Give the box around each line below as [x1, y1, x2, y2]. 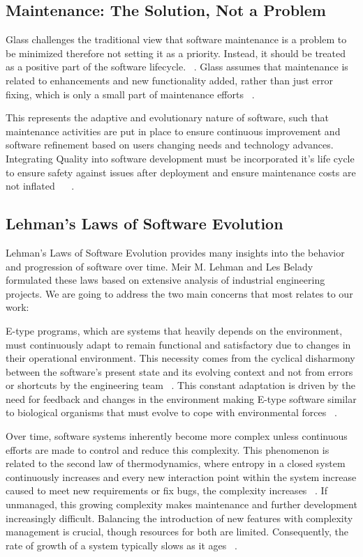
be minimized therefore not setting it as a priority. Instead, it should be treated [6, 45, 346, 60]
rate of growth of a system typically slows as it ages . [6, 537, 237, 552]
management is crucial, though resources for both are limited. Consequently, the [6, 524, 348, 539]
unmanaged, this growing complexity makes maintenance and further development [6, 497, 357, 512]
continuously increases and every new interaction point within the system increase [6, 469, 357, 484]
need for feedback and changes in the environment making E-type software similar [6, 391, 357, 406]
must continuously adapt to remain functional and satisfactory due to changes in [6, 337, 351, 351]
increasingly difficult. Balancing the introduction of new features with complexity [6, 510, 353, 525]
